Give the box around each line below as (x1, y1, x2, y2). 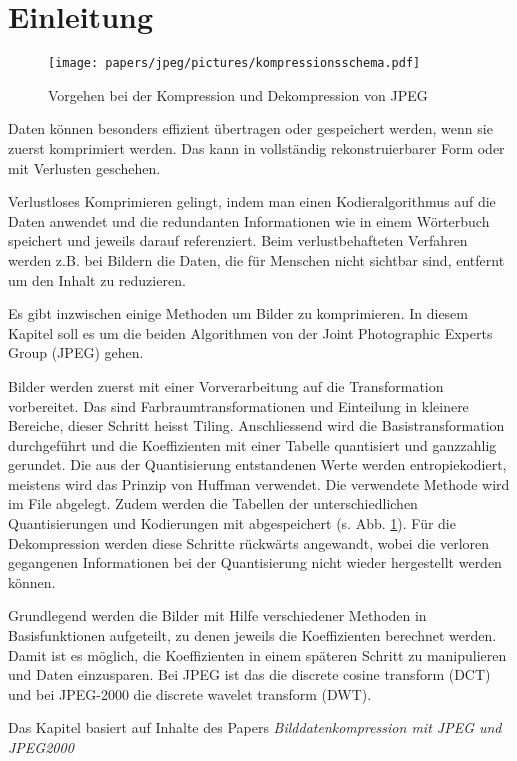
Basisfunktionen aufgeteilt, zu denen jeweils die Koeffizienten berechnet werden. (8, 625, 497, 646)
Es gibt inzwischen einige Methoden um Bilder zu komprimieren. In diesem (8, 303, 468, 324)
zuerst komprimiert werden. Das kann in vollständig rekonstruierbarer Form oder (8, 137, 505, 158)
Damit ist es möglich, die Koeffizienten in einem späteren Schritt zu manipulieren (8, 644, 507, 665)
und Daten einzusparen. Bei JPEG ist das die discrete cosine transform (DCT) (8, 664, 491, 685)
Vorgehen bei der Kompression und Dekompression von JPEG (48, 84, 428, 105)
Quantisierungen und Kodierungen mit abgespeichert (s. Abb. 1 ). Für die (8, 513, 456, 534)
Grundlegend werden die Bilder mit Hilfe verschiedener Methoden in (8, 605, 427, 626)
